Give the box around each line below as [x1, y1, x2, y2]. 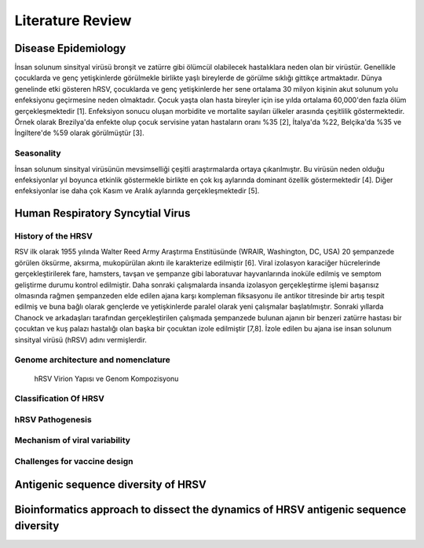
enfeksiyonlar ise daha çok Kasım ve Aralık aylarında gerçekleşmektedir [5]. [14, 186, 260, 195]
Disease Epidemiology [14, 42, 126, 55]
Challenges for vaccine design [14, 456, 133, 467]
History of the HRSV [14, 231, 93, 242]
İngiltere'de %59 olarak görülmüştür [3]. [14, 128, 144, 137]
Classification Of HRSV [14, 393, 105, 404]
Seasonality [14, 148, 62, 159]
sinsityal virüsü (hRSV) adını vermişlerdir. [14, 334, 147, 345]
